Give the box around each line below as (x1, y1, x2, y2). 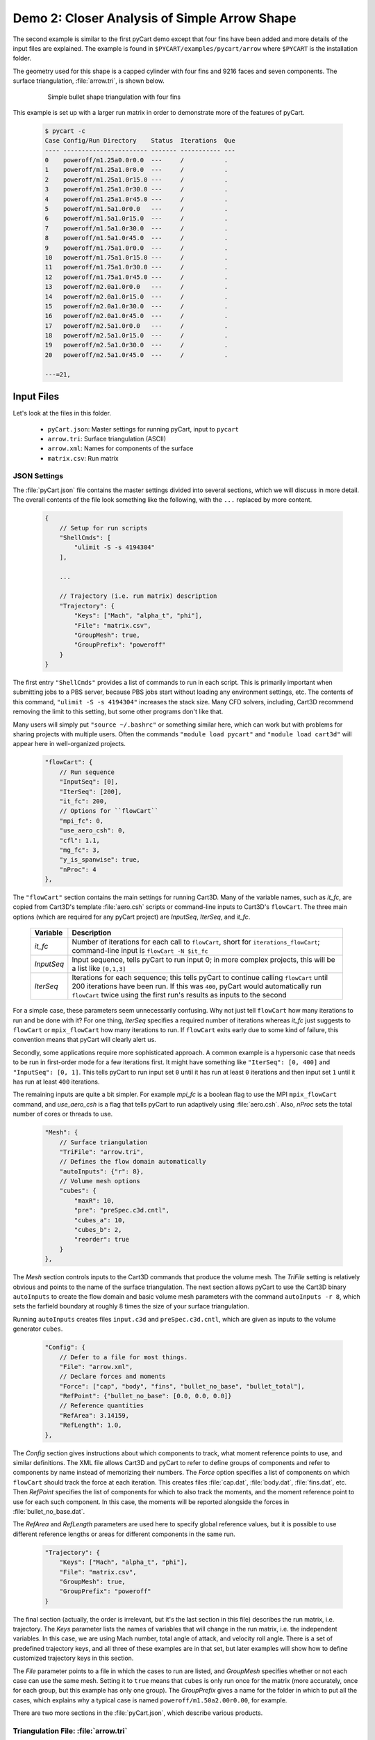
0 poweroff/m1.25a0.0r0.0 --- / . (44, 157, 228, 164)
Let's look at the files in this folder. (12, 409, 111, 418)
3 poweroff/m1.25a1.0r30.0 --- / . (44, 185, 228, 193)
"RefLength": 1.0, (59, 1421, 122, 1430)
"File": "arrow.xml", (59, 1363, 133, 1370)
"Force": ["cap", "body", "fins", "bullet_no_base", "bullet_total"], (59, 1382, 306, 1390)
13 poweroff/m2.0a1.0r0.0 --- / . (44, 283, 228, 291)
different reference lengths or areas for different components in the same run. (12, 1530, 235, 1538)
